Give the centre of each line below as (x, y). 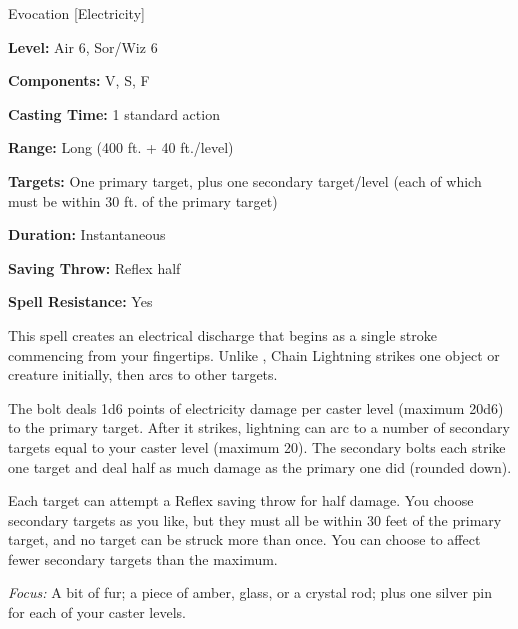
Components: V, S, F (79, 80)
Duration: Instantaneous (87, 234)
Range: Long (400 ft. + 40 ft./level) (121, 147)
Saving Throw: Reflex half (94, 267)
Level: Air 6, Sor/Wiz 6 (83, 46)
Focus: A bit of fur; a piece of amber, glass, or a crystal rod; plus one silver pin (250, 592)
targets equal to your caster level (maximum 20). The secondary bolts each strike (257, 446)
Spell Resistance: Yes (80, 301)
